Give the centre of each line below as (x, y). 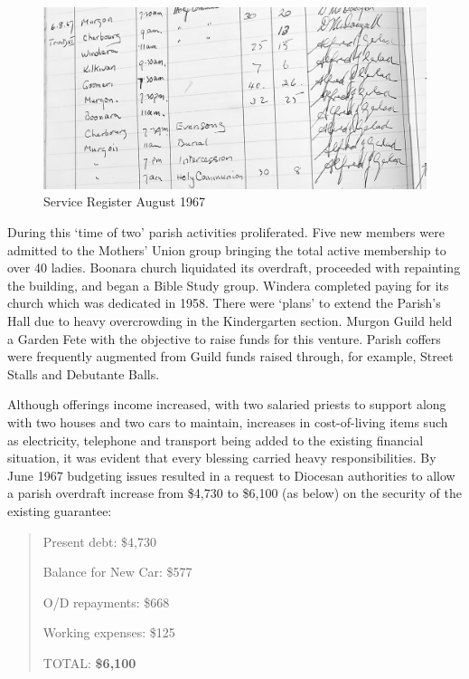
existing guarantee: (60, 510)
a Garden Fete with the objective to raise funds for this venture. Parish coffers (224, 338)
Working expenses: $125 (109, 632)
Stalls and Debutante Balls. (84, 373)
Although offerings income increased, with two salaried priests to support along (227, 404)
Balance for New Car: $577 (117, 572)
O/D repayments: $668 (106, 602)
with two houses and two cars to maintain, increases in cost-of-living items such (228, 421)
